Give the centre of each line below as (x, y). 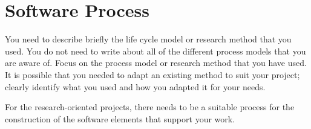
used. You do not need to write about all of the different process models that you (155, 51)
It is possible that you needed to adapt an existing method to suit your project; (152, 74)
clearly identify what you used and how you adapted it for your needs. (135, 86)
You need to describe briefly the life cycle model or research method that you (148, 39)
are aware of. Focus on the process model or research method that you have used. (156, 63)
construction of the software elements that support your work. (120, 118)
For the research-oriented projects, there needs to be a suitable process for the (150, 107)
